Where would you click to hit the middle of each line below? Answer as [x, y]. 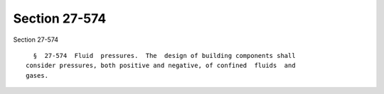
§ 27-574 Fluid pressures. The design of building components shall [164, 55]
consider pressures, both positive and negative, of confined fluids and [161, 66]
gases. [37, 75]
